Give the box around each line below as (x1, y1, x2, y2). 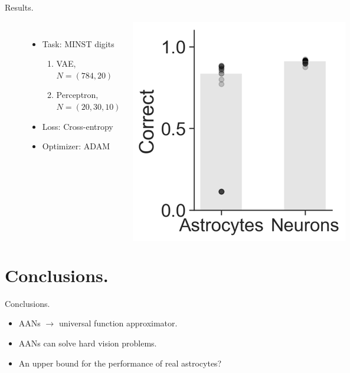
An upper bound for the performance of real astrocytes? (18, 356, 222, 369)
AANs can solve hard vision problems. (18, 336, 157, 349)
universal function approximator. (58, 317, 178, 329)
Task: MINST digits (42, 37, 115, 50)
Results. (5, 1, 34, 13)
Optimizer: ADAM (42, 140, 110, 152)
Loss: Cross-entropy (42, 120, 113, 132)
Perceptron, (56, 89, 99, 101)
